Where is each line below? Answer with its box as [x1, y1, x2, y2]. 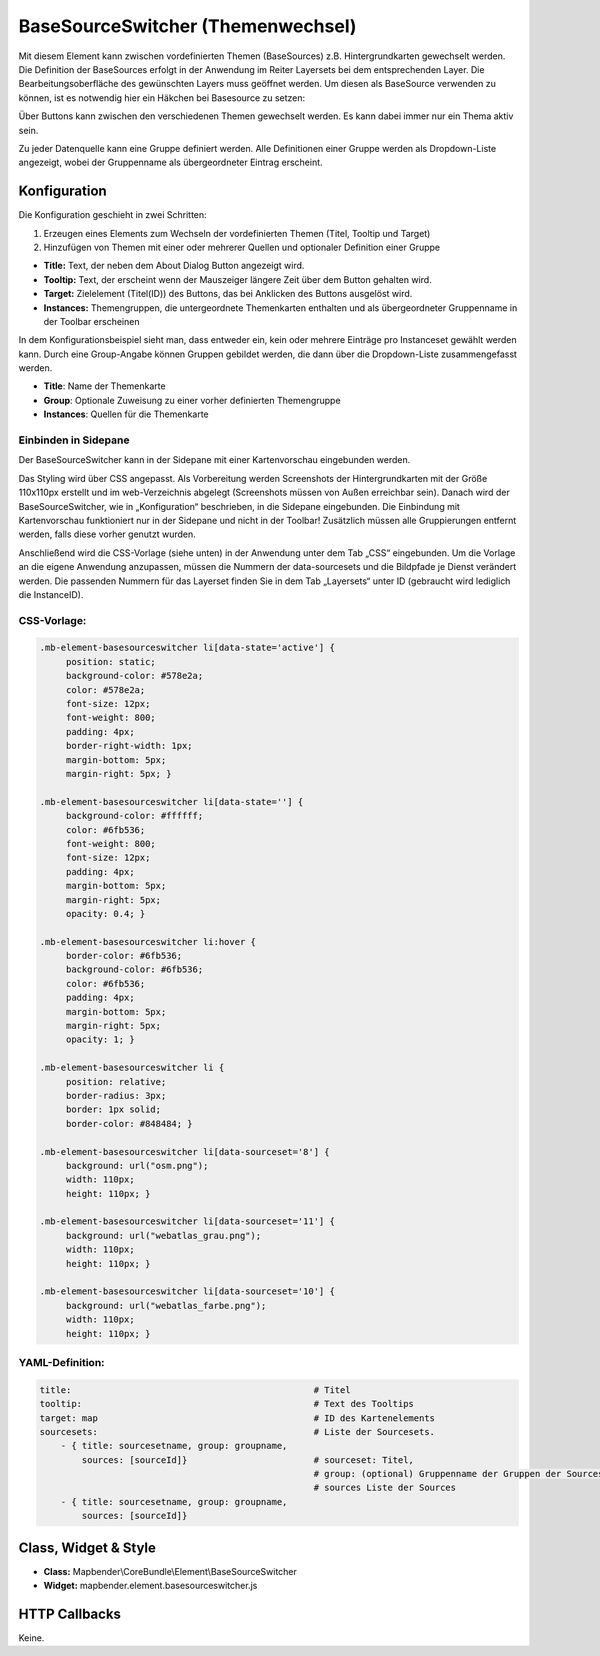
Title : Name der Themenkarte [43, 380, 166, 392]
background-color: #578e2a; [65, 670, 204, 682]
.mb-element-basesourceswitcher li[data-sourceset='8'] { [39, 1146, 330, 1157]
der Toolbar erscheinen [43, 315, 140, 327]
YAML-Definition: [18, 1355, 105, 1369]
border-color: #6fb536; [65, 950, 183, 962]
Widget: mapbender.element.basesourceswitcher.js [43, 1580, 258, 1592]
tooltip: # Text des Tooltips [39, 1398, 415, 1410]
